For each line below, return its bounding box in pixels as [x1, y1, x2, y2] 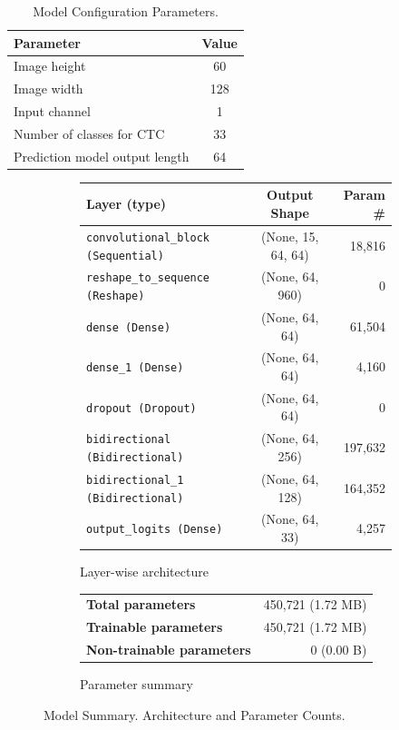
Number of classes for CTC [14, 123, 165, 143]
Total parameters [86, 595, 196, 614]
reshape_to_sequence [86, 271, 210, 285]
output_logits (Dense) [86, 523, 223, 537]
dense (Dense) [86, 321, 171, 334]
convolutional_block [86, 231, 210, 244]
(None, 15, [261, 226, 319, 245]
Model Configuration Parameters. [33, 2, 219, 20]
